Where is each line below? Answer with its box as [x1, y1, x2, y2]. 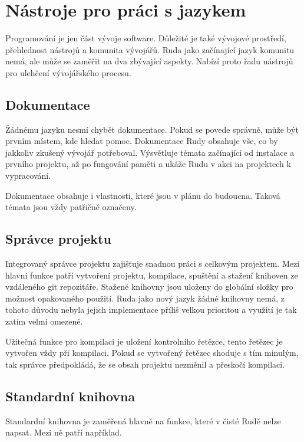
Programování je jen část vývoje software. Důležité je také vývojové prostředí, [5, 32, 286, 44]
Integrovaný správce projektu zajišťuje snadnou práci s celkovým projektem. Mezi [5, 257, 300, 270]
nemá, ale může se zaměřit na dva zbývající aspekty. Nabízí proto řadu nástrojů [5, 55, 293, 67]
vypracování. [5, 169, 51, 182]
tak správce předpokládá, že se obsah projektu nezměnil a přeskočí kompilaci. [5, 358, 285, 370]
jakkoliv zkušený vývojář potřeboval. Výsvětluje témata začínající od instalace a [5, 146, 295, 158]
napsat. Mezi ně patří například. [5, 426, 122, 438]
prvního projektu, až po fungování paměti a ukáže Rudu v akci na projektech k [5, 158, 291, 170]
